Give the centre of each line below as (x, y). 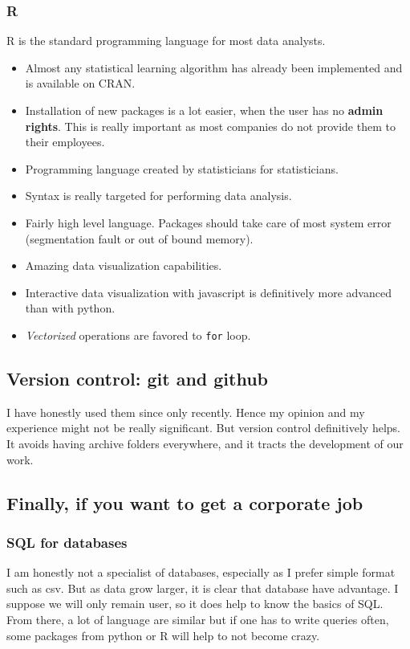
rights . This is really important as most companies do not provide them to (210, 126)
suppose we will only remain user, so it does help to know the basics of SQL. (195, 604)
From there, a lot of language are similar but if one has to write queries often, (198, 619)
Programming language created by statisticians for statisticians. (182, 168)
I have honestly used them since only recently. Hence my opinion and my (186, 412)
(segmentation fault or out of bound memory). (139, 238)
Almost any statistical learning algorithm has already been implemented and (214, 67)
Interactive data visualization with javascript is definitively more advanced (208, 292)
